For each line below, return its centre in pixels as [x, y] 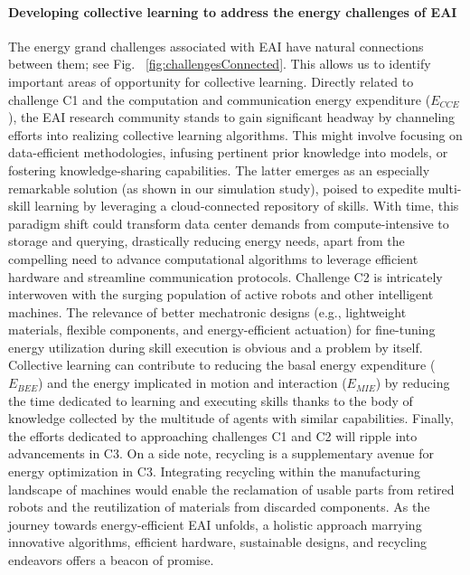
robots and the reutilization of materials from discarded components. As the [219, 507]
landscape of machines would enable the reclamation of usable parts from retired [231, 489]
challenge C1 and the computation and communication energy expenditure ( [220, 99]
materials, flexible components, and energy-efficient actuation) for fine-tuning [222, 330]
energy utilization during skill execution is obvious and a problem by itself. [216, 347]
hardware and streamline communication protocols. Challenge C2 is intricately [226, 276]
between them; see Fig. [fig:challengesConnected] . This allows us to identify [220, 64]
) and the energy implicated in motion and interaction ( [193, 383]
